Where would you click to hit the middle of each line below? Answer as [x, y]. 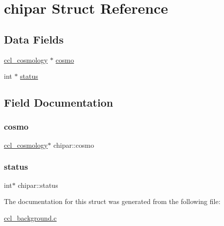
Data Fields [34, 39]
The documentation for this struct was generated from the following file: [112, 201]
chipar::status [38, 185]
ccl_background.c [30, 217]
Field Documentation [59, 102]
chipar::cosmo [74, 145]
